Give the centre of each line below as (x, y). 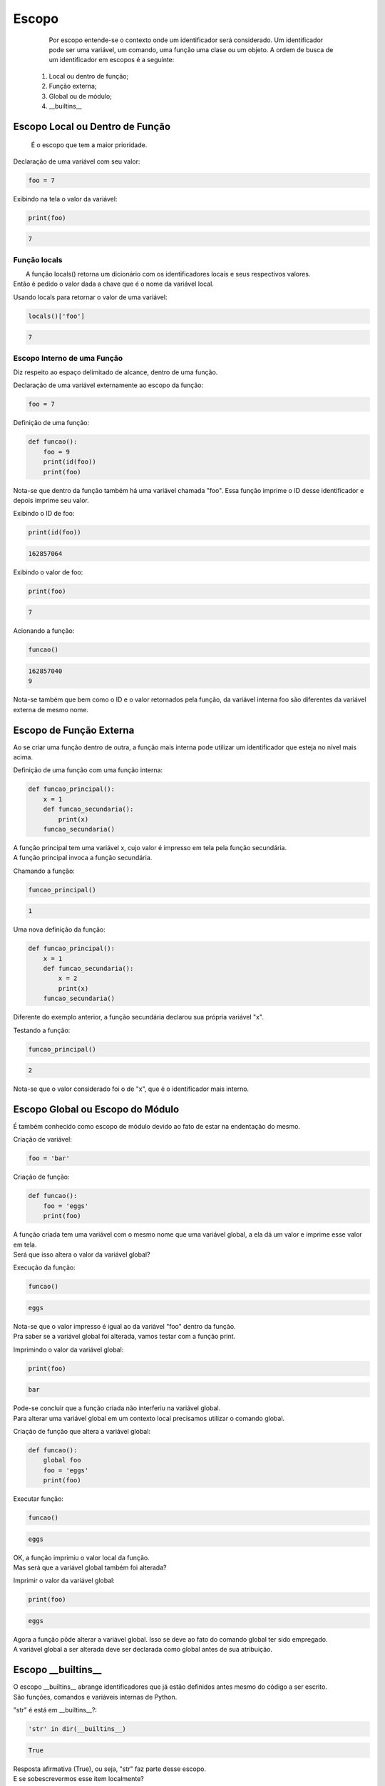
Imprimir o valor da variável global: (64, 1581)
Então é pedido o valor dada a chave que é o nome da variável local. (113, 284)
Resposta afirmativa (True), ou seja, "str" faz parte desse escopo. (110, 1769)
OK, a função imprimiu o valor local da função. (81, 1557)
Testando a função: (42, 1030)
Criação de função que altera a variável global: (82, 1431)
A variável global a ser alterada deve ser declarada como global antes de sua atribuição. (143, 1650)
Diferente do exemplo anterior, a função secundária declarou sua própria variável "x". (138, 1017)
